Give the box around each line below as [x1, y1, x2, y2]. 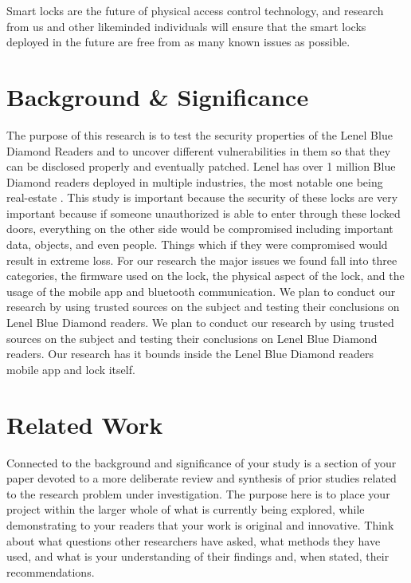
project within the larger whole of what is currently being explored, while [6, 501, 365, 518]
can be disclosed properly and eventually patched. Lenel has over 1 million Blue [6, 158, 396, 175]
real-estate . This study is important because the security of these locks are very [6, 189, 398, 206]
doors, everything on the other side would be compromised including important [6, 220, 393, 237]
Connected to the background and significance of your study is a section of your [6, 454, 397, 471]
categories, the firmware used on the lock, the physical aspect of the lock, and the [6, 267, 405, 284]
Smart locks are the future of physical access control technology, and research [6, 2, 384, 18]
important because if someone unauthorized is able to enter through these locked [6, 204, 401, 221]
